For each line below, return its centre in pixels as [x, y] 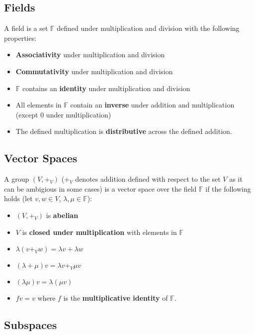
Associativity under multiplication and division [90, 55]
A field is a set [26, 28]
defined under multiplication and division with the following [148, 28]
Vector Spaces [41, 158]
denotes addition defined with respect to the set [148, 179]
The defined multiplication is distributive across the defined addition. [124, 131]
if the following [228, 188]
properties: [20, 38]
